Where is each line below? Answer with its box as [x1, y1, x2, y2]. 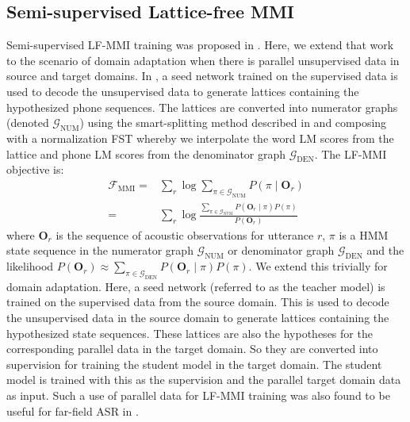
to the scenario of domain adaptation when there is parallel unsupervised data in [6, 52, 400, 68]
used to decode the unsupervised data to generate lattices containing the [6, 82, 359, 99]
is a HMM [339, 226, 389, 243]
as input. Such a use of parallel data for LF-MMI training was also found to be [6, 386, 390, 403]
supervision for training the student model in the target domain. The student [6, 355, 382, 372]
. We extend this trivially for [248, 258, 388, 274]
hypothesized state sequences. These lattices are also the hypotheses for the [6, 324, 373, 341]
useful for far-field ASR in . [6, 402, 139, 419]
